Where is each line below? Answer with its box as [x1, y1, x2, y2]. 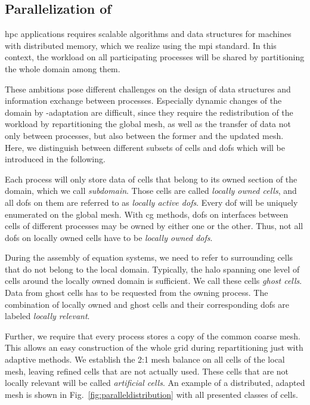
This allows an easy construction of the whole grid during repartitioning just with [5, 341, 303, 354]
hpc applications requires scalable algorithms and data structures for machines [5, 27, 292, 40]
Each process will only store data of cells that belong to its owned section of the [5, 172, 297, 185]
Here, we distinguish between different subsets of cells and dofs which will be [5, 141, 285, 153]
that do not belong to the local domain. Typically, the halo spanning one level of [5, 262, 300, 275]
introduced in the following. [5, 153, 106, 165]
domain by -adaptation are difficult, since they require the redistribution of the [5, 106, 293, 118]
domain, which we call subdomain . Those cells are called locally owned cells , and [5, 184, 297, 197]
